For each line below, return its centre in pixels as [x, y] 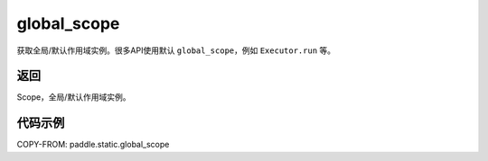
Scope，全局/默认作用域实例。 [74, 97]
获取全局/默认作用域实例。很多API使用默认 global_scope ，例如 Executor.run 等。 [176, 50]
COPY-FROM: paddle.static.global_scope [93, 145]
